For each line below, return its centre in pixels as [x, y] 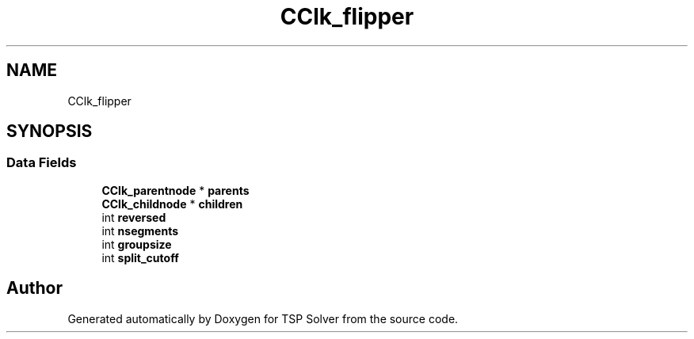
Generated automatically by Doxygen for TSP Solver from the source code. [263, 318]
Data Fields [42, 163]
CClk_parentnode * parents [175, 190]
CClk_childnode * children [172, 204]
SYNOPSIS [50, 131]
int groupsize [137, 244]
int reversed [134, 217]
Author [34, 288]
